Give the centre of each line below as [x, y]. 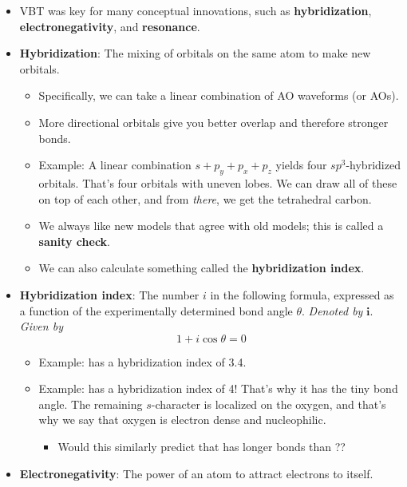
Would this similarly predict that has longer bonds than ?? [202, 447]
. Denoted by [332, 310]
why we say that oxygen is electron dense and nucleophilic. [182, 420]
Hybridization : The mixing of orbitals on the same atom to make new [195, 53]
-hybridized [373, 165]
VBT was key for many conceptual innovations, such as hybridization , [196, 10]
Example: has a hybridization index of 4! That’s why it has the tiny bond [218, 388]
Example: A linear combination [115, 165]
